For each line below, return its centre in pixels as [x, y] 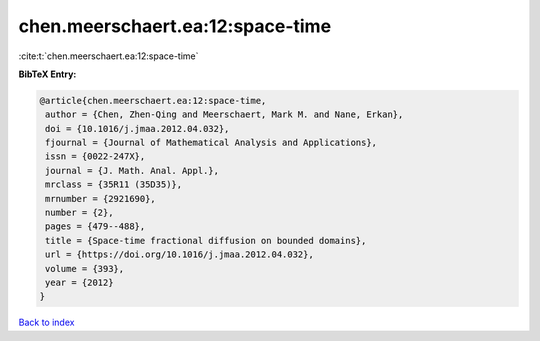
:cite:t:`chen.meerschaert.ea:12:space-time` [108, 56]
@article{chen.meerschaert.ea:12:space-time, [153, 100]
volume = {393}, [85, 268]
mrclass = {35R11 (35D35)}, [114, 184]
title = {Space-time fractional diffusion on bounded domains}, [206, 240]
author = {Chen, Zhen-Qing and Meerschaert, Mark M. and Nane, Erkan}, [224, 114]
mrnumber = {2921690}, [101, 198]
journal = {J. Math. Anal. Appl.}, [132, 170]
